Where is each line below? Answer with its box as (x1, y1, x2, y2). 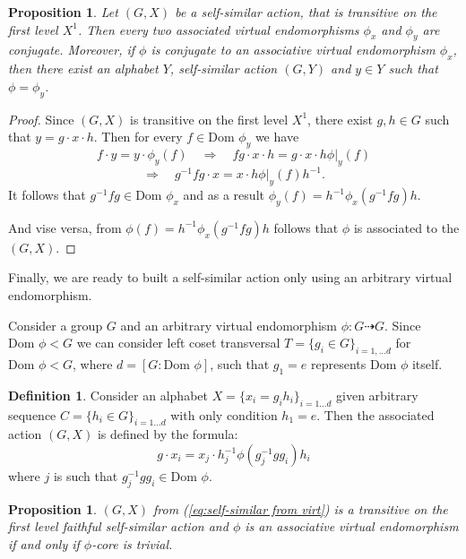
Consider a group (8, 315, 103, 334)
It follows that (8, 185, 86, 204)
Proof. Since (8, 109, 74, 128)
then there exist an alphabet (8, 59, 159, 78)
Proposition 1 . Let (8, 3, 118, 21)
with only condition (170, 405, 278, 424)
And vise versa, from (8, 218, 122, 236)
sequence (8, 405, 56, 424)
